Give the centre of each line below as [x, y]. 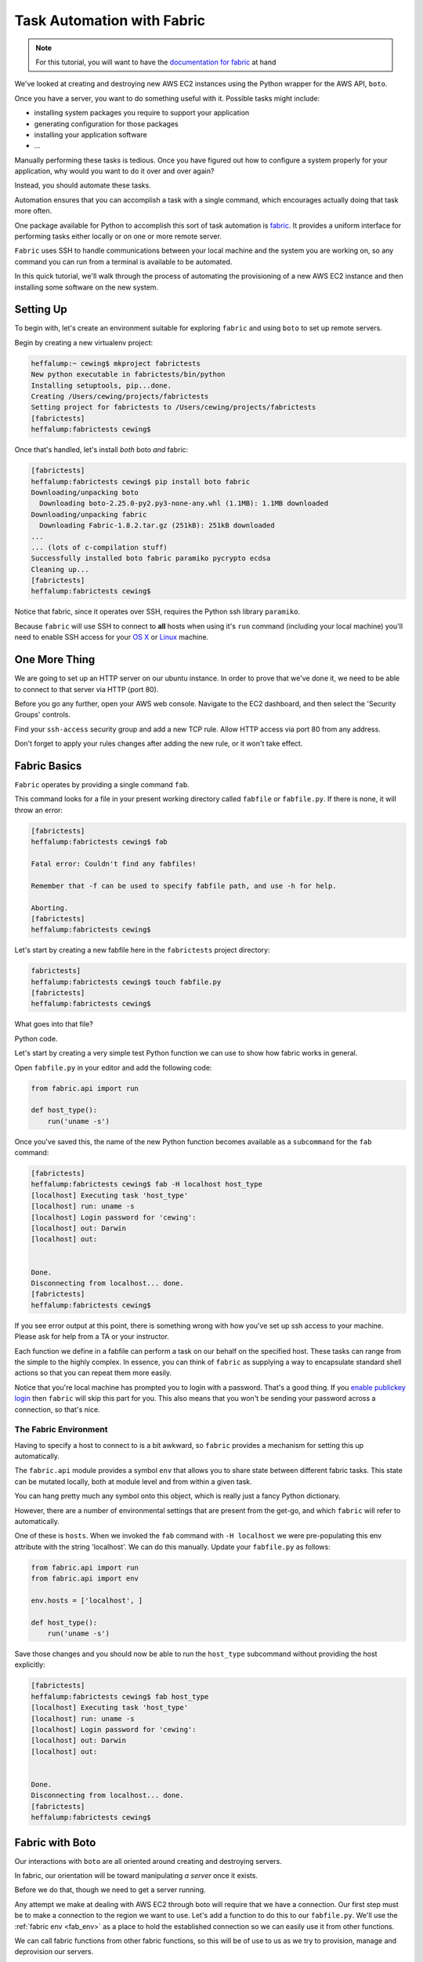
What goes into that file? [54, 1024]
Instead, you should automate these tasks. [83, 185]
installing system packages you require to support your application [142, 113]
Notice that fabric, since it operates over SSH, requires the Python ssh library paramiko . [157, 611]
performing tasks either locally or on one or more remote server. [118, 236]
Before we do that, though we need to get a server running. [110, 1890]
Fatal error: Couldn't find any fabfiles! [114, 864]
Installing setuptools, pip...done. [101, 385]
